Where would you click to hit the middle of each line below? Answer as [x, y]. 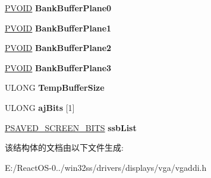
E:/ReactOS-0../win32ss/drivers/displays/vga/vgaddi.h [106, 167]
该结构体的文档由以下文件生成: [64, 147]
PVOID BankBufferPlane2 [58, 48]
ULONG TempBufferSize [55, 88]
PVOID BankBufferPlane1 [58, 28]
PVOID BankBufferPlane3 [58, 67]
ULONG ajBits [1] [40, 107]
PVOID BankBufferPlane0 [58, 8]
